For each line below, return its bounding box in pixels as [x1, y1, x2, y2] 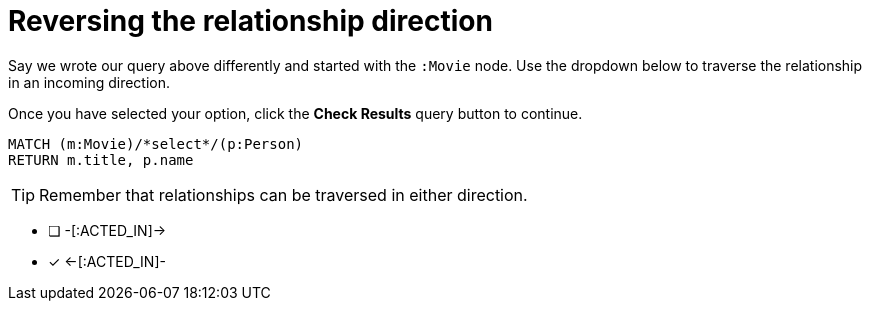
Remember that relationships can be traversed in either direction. [39, 184, 528, 205]
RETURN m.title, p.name [8, 151, 194, 168]
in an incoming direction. [8, 73, 171, 91]
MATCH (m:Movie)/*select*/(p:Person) [8, 135, 304, 152]
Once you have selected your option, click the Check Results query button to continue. [8, 104, 583, 122]
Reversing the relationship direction [8, 4, 493, 38]
